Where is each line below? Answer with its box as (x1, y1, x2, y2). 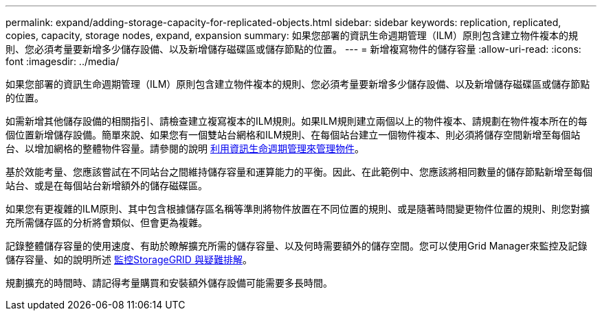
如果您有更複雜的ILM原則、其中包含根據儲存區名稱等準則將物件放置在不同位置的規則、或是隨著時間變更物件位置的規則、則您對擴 (5, 203, 590, 215)
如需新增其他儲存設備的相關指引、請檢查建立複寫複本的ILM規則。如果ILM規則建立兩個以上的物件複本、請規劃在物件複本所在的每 (5, 115, 588, 127)
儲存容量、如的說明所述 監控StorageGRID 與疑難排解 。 (5, 254, 252, 265)
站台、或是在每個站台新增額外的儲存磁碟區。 (5, 180, 208, 191)
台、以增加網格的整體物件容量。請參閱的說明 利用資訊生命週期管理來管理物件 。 (5, 143, 364, 154)
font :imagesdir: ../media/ (5, 56, 120, 67)
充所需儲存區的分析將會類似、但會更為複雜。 (5, 217, 208, 228)
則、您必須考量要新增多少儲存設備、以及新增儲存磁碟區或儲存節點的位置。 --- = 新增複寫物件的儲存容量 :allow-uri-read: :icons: (5, 43, 581, 55)
